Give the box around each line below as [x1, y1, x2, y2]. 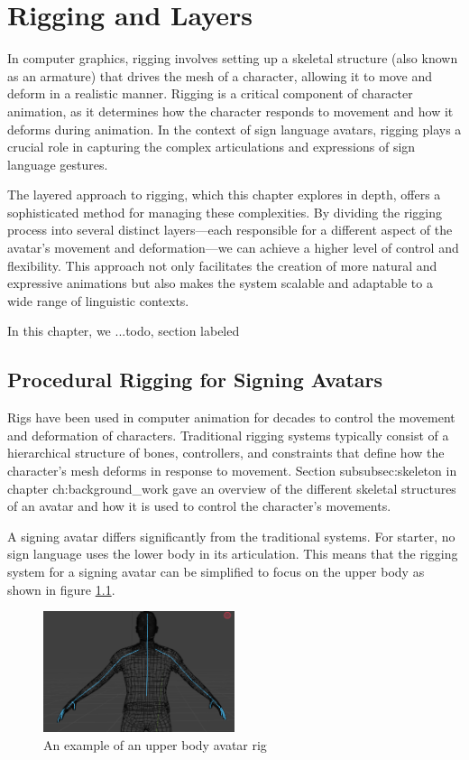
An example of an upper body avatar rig [43, 736, 267, 755]
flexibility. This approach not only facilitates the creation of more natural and [7, 255, 437, 274]
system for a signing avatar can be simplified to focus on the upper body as [7, 561, 425, 580]
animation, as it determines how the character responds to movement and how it [7, 101, 454, 120]
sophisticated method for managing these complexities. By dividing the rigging [7, 202, 443, 221]
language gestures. [7, 154, 108, 173]
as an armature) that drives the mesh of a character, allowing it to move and [7, 66, 432, 85]
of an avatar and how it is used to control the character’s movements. [7, 496, 391, 515]
